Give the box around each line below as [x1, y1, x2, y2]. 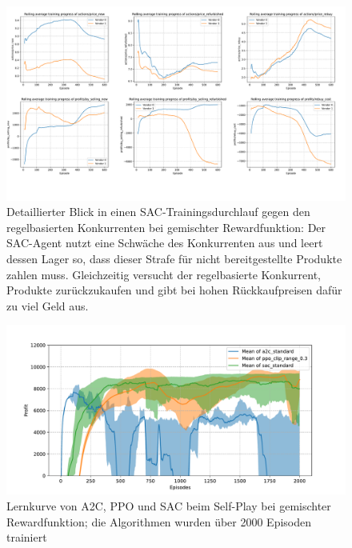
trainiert [6, 529, 47, 546]
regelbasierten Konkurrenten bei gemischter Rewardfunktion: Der [6, 218, 326, 235]
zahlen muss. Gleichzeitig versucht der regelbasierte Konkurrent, [6, 266, 322, 282]
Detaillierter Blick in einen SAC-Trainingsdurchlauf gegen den [6, 203, 310, 220]
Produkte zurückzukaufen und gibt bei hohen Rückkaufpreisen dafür [6, 282, 342, 298]
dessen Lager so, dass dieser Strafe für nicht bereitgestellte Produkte [6, 250, 342, 267]
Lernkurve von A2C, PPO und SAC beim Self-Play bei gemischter [6, 497, 331, 514]
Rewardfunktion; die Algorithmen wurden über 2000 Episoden [6, 513, 312, 530]
